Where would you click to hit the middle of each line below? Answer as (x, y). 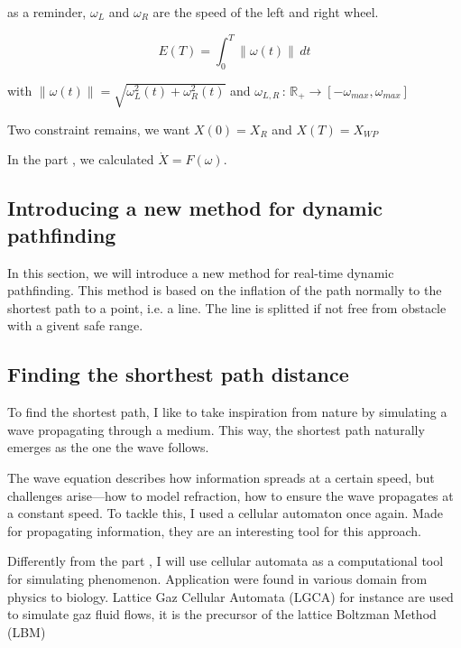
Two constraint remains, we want (99, 129)
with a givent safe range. (75, 325)
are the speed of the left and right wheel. (266, 12)
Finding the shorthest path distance (178, 374)
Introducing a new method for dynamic (195, 208)
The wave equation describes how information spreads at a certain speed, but (221, 477)
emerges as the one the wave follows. (108, 447)
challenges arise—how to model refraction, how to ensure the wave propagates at (230, 495)
